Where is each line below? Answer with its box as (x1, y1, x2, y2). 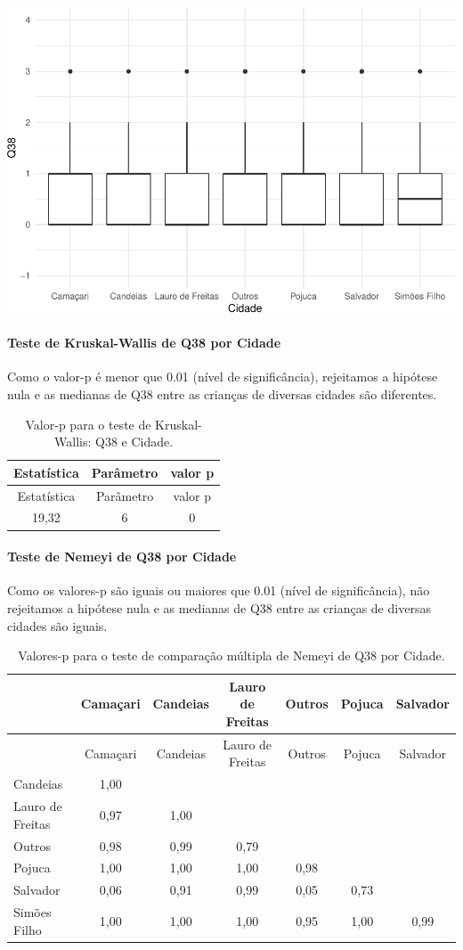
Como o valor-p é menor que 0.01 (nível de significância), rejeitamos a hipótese (7, 367, 438, 386)
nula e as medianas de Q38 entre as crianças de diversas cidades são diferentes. (7, 385, 437, 404)
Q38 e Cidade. (95, 432, 174, 451)
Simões (13, 903, 52, 921)
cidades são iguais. (7, 616, 108, 635)
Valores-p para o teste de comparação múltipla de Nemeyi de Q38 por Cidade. (18, 646, 445, 665)
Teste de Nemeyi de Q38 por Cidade (7, 547, 237, 566)
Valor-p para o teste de (25, 414, 151, 433)
